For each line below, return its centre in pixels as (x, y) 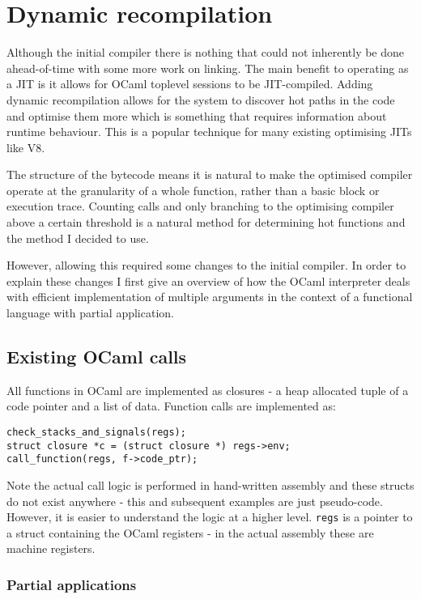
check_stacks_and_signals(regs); (96, 433)
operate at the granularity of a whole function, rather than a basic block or (193, 190)
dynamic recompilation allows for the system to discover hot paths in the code (201, 99)
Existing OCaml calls (97, 357)
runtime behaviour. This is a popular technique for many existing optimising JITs (209, 132)
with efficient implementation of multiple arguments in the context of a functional (210, 297)
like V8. (26, 147)
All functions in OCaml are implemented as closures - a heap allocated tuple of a (208, 390)
